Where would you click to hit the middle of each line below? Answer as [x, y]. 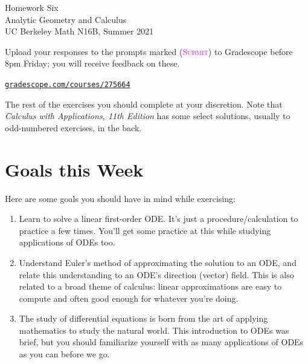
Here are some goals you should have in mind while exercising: [120, 198]
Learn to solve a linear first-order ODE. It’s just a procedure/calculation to [159, 219]
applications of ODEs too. [67, 242]
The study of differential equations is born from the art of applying [143, 318]
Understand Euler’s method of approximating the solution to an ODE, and [158, 262]
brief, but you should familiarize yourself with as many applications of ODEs [161, 342]
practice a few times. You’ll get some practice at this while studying [145, 230]
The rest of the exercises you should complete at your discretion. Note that [144, 104]
